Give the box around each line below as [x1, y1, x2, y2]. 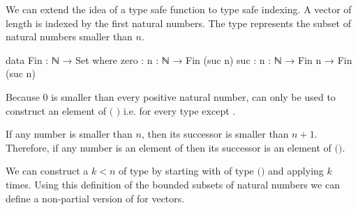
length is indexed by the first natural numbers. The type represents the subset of [6, 15, 352, 30]
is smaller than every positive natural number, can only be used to [51, 89, 336, 104]
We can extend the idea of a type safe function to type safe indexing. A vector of [6, 2, 352, 16]
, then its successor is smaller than [141, 127, 289, 141]
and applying [268, 163, 324, 178]
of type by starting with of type [119, 163, 254, 178]
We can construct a [6, 163, 89, 178]
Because [6, 89, 40, 104]
